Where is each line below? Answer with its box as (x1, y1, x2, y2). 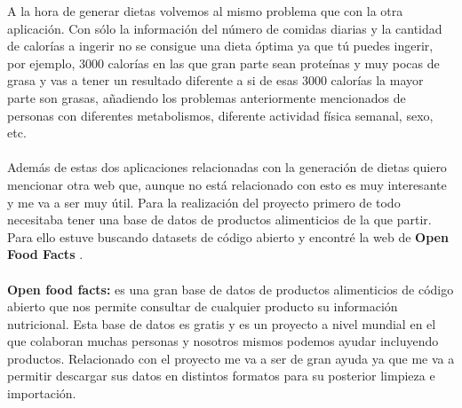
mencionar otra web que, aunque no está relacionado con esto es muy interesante (7, 175, 447, 193)
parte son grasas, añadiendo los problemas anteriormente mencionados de (7, 88, 406, 106)
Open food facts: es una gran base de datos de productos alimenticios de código (7, 279, 454, 298)
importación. (7, 384, 76, 403)
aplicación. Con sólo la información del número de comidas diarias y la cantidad (7, 19, 442, 37)
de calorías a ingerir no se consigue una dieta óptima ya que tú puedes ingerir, (7, 36, 434, 55)
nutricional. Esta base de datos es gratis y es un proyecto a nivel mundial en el (7, 314, 436, 333)
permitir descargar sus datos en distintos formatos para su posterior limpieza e (7, 366, 435, 385)
